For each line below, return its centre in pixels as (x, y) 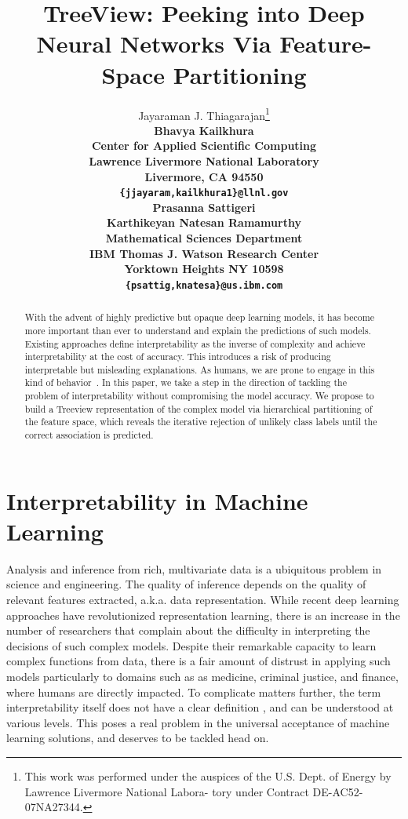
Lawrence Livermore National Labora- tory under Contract (167, 791)
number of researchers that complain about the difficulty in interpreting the (188, 630)
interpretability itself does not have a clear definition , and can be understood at (200, 707)
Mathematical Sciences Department (204, 237)
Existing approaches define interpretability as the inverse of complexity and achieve (195, 343)
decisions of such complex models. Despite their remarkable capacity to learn (191, 645)
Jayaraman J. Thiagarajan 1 (204, 114)
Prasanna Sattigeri (204, 207)
